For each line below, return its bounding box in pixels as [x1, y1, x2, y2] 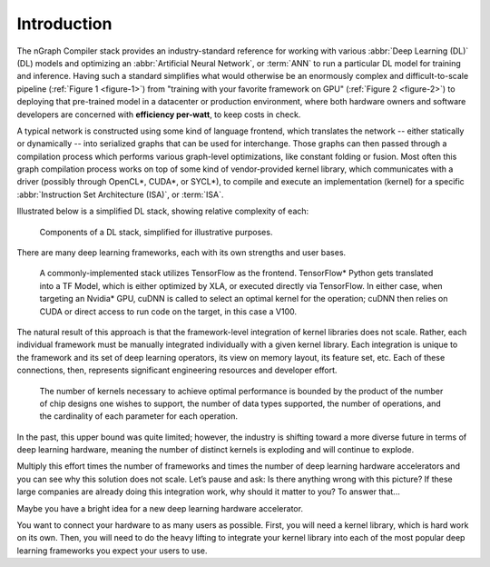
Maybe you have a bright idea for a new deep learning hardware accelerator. [16, 502, 304, 513]
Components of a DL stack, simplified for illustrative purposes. [39, 226, 273, 237]
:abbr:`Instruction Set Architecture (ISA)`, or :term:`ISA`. [16, 189, 224, 200]
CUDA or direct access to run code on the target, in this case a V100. [39, 305, 298, 317]
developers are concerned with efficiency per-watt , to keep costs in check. [16, 109, 301, 120]
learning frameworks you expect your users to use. [16, 545, 208, 556]
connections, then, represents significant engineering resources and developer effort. [16, 364, 338, 376]
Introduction [16, 14, 113, 34]
